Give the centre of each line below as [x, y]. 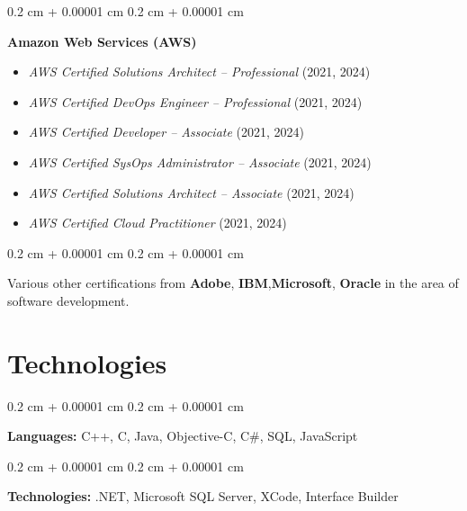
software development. [68, 300]
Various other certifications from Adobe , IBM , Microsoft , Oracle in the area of [233, 283]
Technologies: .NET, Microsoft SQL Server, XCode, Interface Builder [203, 496]
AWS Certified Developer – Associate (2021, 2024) [166, 132]
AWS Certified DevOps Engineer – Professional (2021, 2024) [195, 101]
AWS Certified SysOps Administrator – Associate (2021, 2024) [200, 161]
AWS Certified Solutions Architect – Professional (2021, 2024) [199, 72]
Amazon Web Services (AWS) [102, 41]
